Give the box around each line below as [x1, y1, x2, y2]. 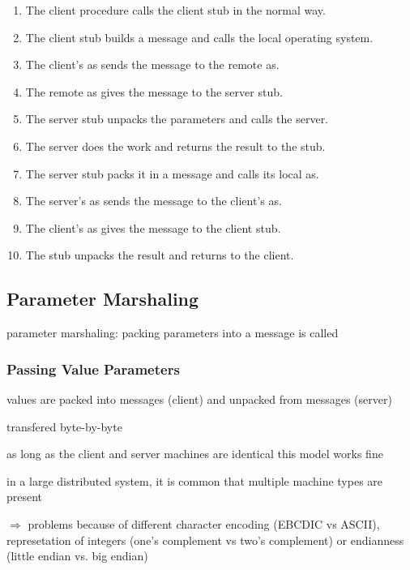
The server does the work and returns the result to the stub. [25, 137, 326, 154]
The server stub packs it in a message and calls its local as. [25, 165, 319, 182]
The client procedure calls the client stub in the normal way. [25, 2, 326, 18]
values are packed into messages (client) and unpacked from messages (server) [6, 390, 392, 407]
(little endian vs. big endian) [6, 547, 148, 564]
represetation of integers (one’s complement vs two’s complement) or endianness [6, 531, 404, 548]
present [6, 488, 43, 505]
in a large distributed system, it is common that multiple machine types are [6, 472, 383, 489]
